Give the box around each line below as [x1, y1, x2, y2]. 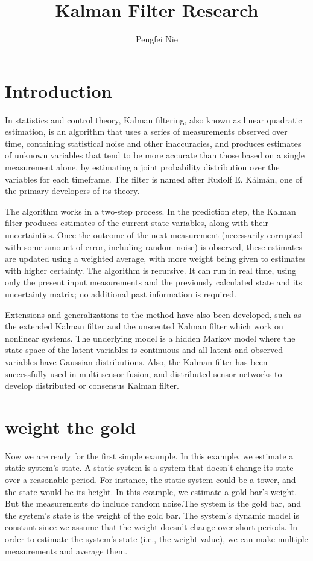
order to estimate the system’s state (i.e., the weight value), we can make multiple [5, 533, 308, 545]
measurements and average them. [5, 544, 128, 557]
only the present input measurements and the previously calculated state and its [5, 276, 302, 288]
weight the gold [5, 414, 136, 439]
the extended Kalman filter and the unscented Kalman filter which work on [5, 320, 283, 332]
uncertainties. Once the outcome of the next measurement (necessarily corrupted [5, 229, 303, 241]
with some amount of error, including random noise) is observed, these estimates [5, 240, 303, 253]
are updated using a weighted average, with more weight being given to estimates [5, 252, 306, 265]
